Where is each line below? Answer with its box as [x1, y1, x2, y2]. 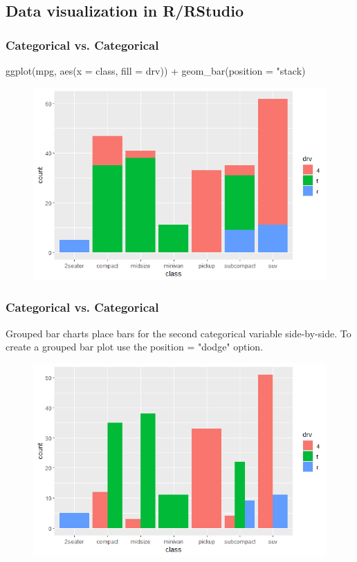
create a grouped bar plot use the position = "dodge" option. [6, 339, 264, 354]
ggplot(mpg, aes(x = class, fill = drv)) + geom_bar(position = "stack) [6, 64, 306, 77]
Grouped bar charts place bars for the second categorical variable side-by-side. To [6, 326, 351, 340]
